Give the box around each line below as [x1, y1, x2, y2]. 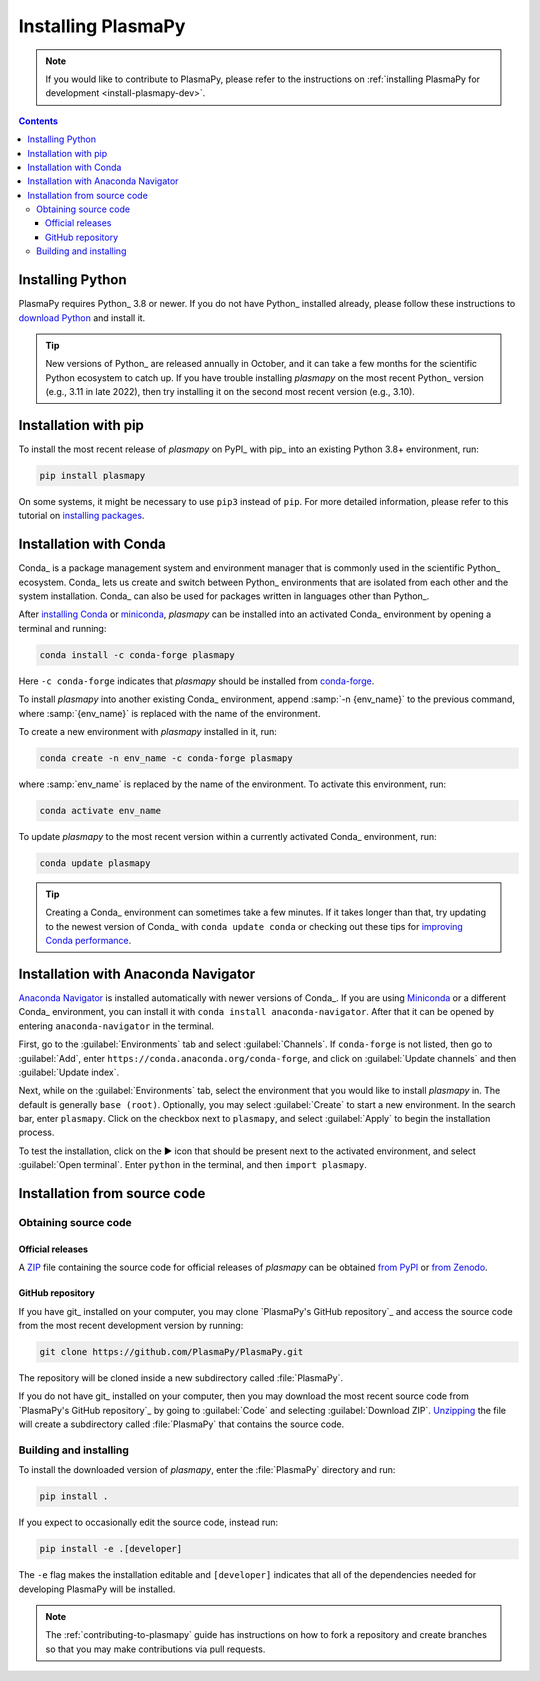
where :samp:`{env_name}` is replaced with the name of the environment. [18, 707, 321, 719]
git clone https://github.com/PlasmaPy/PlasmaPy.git [39, 1346, 304, 1357]
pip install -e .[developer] [39, 1543, 183, 1555]
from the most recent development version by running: [18, 1320, 244, 1331]
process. [18, 1126, 55, 1139]
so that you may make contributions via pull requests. [45, 1643, 266, 1655]
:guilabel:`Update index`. [18, 1066, 120, 1078]
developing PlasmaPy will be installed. [18, 1583, 176, 1595]
